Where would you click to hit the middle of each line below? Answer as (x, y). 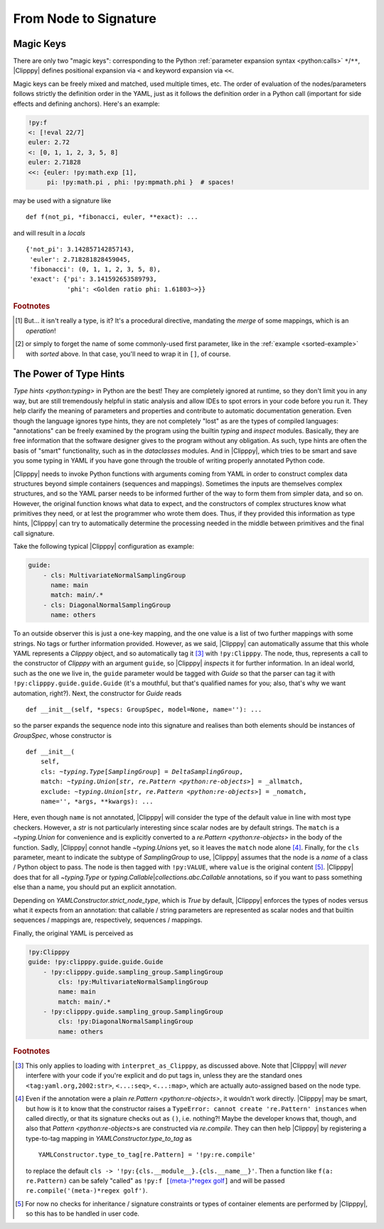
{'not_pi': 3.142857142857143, (80, 249)
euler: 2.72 (49, 143)
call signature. (34, 533)
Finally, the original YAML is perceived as (73, 933)
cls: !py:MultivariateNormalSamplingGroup (133, 982)
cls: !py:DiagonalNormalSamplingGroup (126, 1021)
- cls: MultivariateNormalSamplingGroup (114, 575)
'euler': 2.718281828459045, (80, 259)
